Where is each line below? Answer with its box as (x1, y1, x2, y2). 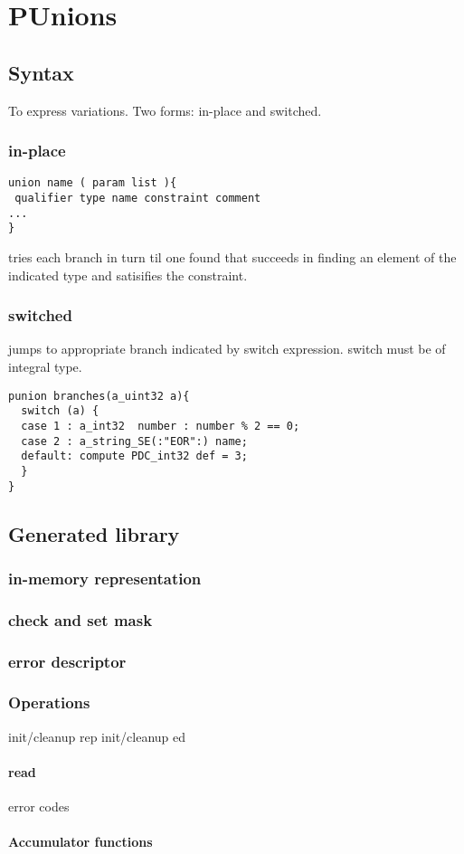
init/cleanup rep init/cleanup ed (8, 726, 186, 745)
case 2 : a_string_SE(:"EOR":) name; (21, 434, 248, 448)
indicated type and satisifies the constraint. (8, 265, 248, 284)
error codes (8, 797, 70, 816)
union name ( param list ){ (8, 176, 177, 190)
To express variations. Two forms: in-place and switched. (8, 100, 322, 119)
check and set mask (8, 608, 153, 631)
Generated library (8, 519, 180, 547)
